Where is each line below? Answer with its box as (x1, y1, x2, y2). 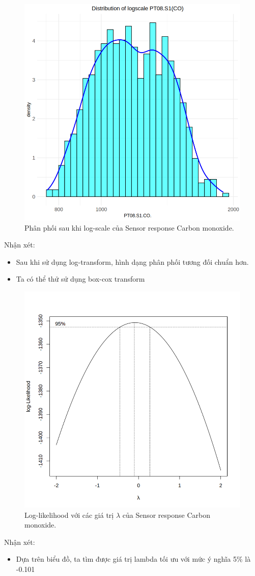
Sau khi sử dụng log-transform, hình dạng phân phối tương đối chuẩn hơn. (16, 256, 249, 267)
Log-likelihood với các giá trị (24, 509, 114, 520)
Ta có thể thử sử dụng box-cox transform (16, 273, 145, 284)
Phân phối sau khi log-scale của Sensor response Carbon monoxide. (24, 222, 234, 233)
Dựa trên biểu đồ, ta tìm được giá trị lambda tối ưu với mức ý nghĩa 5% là (16, 554, 251, 564)
